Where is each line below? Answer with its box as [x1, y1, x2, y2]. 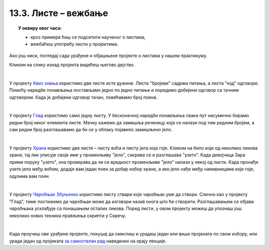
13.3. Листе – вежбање [9, 8, 108, 19]
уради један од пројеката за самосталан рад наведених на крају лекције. [9, 238, 167, 244]
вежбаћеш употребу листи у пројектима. [30, 41, 118, 47]
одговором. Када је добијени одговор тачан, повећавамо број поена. [9, 94, 157, 100]
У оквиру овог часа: [18, 25, 62, 31]
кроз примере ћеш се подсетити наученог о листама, [30, 34, 146, 40]
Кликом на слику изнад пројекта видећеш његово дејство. [9, 62, 135, 68]
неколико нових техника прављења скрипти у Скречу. [9, 212, 126, 218]
